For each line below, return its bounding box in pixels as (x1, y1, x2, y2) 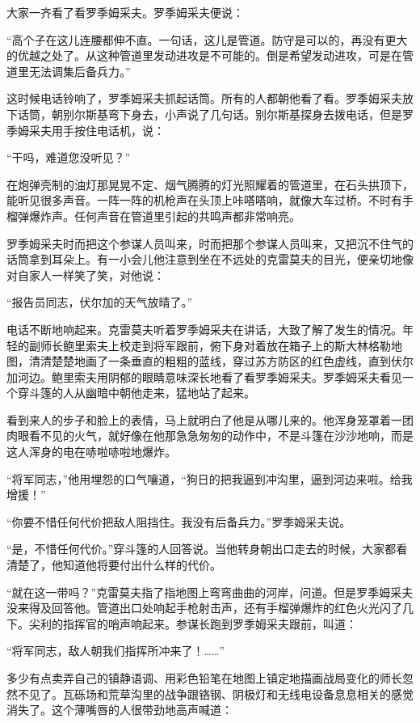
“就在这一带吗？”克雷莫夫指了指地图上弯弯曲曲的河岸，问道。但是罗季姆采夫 (6, 583, 414, 600)
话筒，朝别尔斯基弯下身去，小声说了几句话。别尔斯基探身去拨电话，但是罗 (17, 105, 414, 122)
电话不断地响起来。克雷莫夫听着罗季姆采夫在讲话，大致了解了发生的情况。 (6, 320, 402, 337)
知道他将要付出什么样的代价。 (62, 556, 221, 573)
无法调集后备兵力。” (28, 62, 131, 79)
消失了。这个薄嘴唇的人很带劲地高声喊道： (6, 701, 233, 718)
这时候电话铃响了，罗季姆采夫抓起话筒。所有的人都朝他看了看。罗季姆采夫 (6, 90, 402, 107)
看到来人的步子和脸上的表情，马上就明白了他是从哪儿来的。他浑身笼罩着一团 (6, 411, 414, 428)
